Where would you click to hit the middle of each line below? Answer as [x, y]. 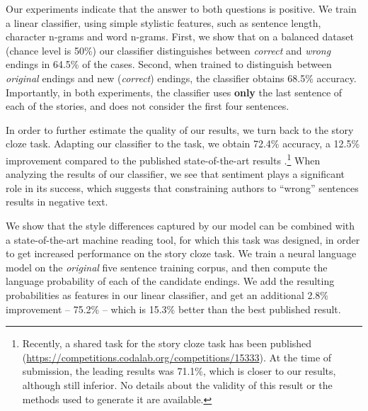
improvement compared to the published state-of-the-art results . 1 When [163, 159]
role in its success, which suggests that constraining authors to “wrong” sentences [182, 187]
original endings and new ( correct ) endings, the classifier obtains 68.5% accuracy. [181, 78]
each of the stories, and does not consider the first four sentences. [148, 106]
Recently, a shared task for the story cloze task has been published [167, 343]
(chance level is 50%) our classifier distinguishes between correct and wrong [168, 50]
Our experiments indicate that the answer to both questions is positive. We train [181, 9]
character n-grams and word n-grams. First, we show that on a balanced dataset [180, 36]
